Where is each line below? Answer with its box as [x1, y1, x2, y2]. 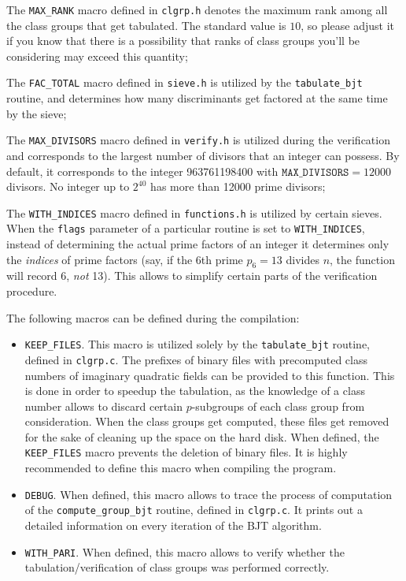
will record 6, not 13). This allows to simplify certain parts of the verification [6, 267, 378, 284]
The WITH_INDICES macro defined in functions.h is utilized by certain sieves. [6, 204, 382, 221]
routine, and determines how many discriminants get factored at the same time [6, 90, 388, 106]
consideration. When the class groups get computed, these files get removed [24, 413, 389, 430]
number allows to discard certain [24, 397, 183, 414]
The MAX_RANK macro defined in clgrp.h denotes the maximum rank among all [6, 2, 388, 17]
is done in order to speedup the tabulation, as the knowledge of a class [24, 382, 365, 399]
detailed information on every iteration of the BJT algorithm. [24, 517, 322, 534]
